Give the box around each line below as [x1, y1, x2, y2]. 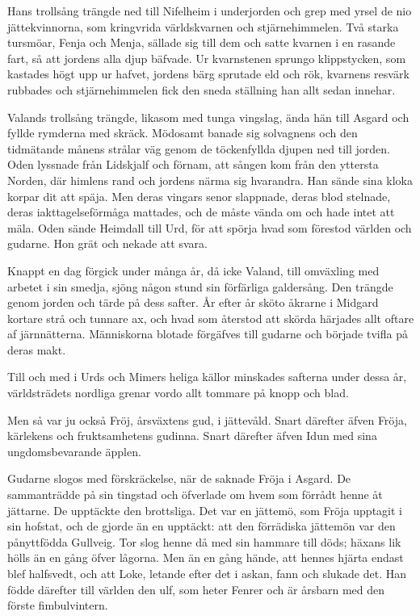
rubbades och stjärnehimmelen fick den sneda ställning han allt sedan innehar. [7, 81, 396, 98]
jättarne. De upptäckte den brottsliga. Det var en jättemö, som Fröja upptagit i [7, 501, 402, 518]
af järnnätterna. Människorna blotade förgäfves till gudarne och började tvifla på [7, 325, 408, 342]
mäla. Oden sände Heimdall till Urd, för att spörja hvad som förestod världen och [7, 219, 412, 236]
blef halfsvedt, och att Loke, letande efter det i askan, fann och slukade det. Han [7, 565, 406, 581]
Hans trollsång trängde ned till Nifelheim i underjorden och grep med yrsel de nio [7, 2, 412, 19]
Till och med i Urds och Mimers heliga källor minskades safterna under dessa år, [7, 368, 407, 385]
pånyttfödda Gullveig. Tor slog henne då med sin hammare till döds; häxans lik [7, 533, 401, 550]
